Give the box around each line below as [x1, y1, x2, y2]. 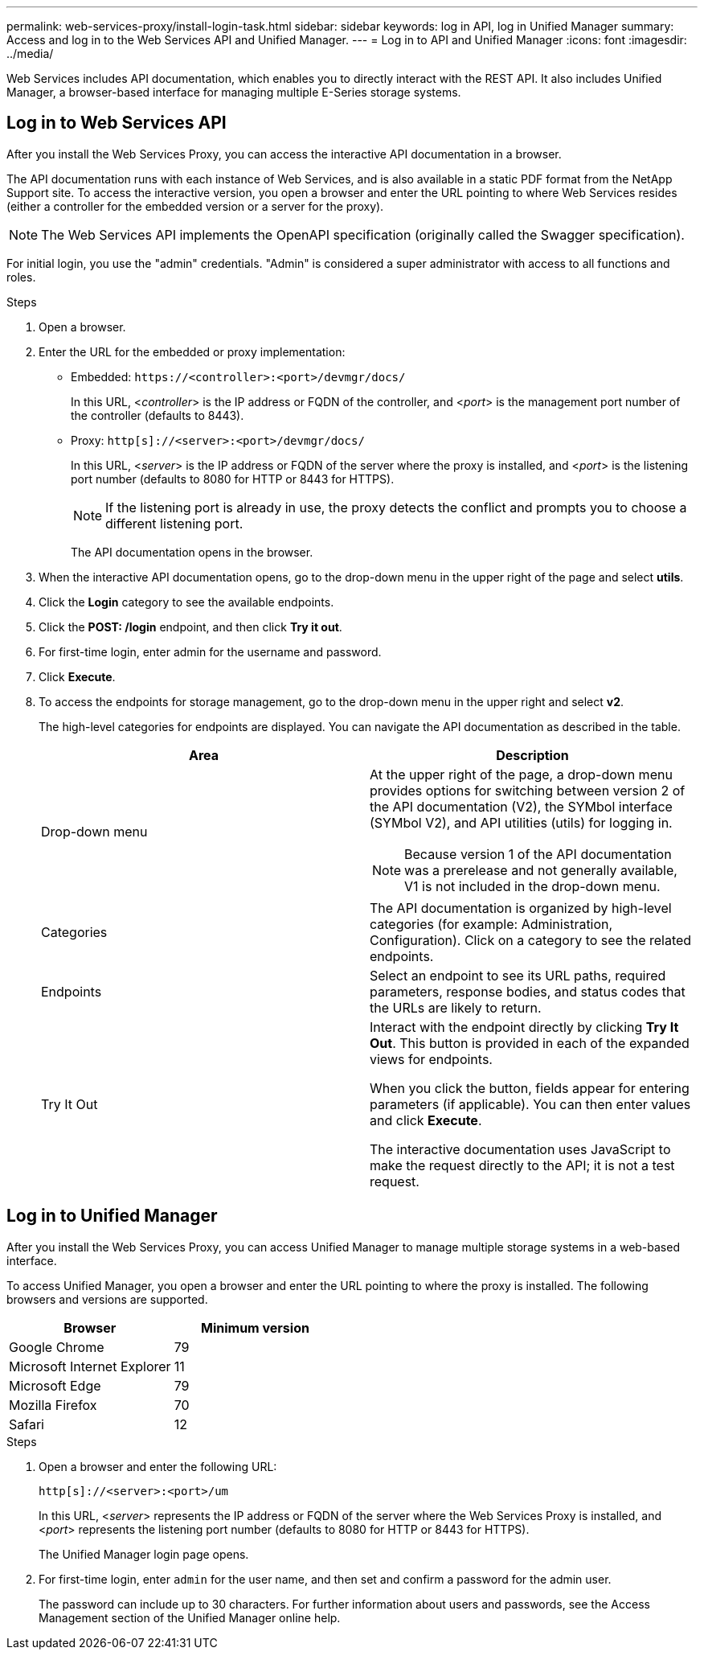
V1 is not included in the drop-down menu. [404, 877, 661, 894]
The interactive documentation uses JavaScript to [370, 1140, 671, 1157]
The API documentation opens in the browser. [71, 544, 313, 559]
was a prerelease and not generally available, [404, 861, 677, 878]
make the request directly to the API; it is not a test [370, 1157, 675, 1173]
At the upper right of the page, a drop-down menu [370, 766, 673, 783]
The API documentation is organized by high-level [370, 899, 672, 916]
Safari [9, 1416, 44, 1432]
